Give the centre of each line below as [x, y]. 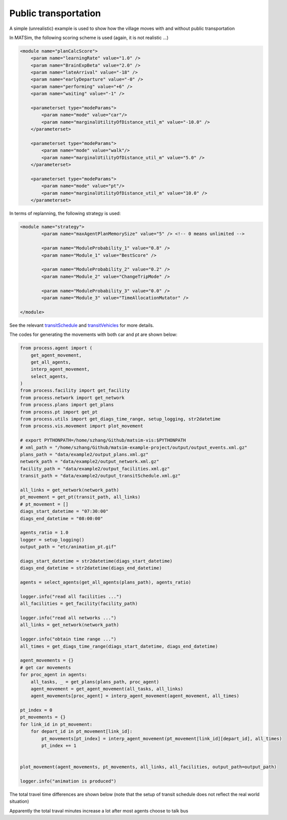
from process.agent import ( [56, 348]
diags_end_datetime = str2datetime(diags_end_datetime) [91, 568]
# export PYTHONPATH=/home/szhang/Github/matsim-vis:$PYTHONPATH [103, 440]
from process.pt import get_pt [59, 412]
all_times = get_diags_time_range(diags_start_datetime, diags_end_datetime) [119, 646]
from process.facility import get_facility [75, 390]
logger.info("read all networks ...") [68, 618]
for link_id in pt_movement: [56, 724]
